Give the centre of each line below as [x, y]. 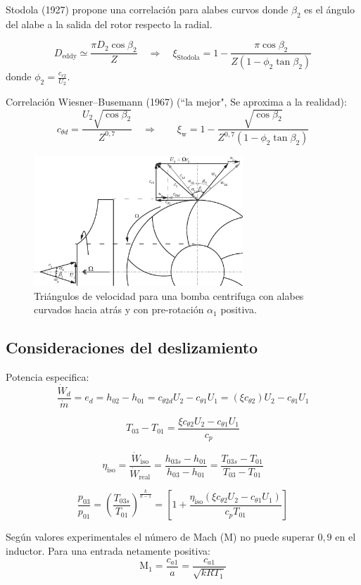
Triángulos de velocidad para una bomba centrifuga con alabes [169, 295]
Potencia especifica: [47, 376]
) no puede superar [274, 537]
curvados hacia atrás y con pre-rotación [119, 309]
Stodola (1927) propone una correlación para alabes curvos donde [147, 9]
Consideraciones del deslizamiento [132, 347]
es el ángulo [329, 9]
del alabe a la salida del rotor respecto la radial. [109, 24]
